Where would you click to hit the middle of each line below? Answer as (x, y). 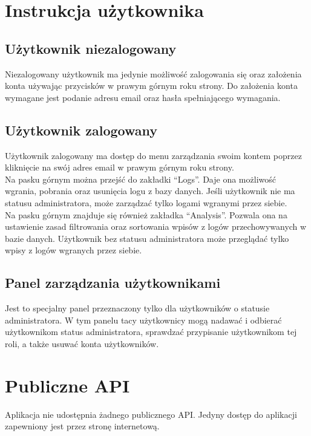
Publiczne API (67, 385)
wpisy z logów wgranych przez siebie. (74, 250)
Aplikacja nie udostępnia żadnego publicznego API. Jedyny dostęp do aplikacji (151, 414)
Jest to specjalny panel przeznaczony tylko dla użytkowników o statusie (137, 308)
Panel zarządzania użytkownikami (113, 283)
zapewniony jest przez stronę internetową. (82, 426)
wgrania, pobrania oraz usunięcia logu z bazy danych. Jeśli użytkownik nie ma (150, 191)
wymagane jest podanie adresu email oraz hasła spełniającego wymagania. (143, 97)
